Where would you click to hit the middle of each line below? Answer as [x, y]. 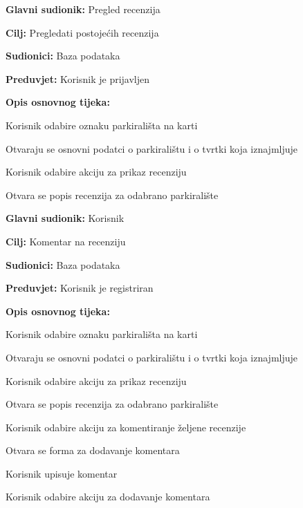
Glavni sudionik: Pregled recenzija [83, 9]
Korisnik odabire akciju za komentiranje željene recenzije [126, 427]
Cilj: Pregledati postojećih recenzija [82, 32]
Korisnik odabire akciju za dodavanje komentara [108, 497]
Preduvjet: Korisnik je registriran [80, 288]
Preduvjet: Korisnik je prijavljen [78, 78]
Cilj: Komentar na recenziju [66, 241]
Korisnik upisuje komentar [62, 473]
